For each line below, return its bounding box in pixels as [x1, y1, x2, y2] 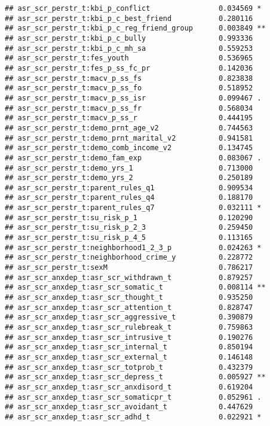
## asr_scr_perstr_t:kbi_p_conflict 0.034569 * [5, 4, 262, 13]
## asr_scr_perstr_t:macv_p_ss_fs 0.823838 [5, 74, 253, 83]
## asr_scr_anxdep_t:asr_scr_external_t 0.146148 [5, 352, 253, 361]
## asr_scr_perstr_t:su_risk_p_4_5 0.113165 [5, 233, 253, 242]
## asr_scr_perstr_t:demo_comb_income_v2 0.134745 [5, 144, 253, 153]
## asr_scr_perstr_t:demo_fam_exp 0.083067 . [5, 153, 262, 162]
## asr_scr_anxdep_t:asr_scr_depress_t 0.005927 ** [5, 373, 266, 382]
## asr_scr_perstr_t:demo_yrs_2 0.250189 [5, 174, 253, 182]
